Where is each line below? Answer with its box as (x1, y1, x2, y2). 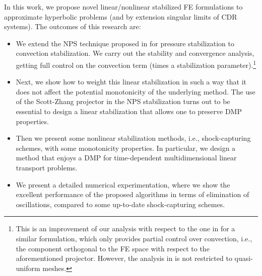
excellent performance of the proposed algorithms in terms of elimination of (16, 189, 249, 200)
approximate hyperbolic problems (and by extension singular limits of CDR (4, 11, 237, 22)
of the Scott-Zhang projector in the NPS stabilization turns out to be (16, 96, 230, 107)
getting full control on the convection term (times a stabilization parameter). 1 (16, 58, 256, 70)
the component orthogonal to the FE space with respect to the (16, 243, 210, 253)
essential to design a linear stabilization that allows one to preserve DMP (16, 106, 242, 116)
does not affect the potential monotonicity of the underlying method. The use (16, 86, 255, 97)
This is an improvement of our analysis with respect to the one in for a (16, 223, 235, 234)
